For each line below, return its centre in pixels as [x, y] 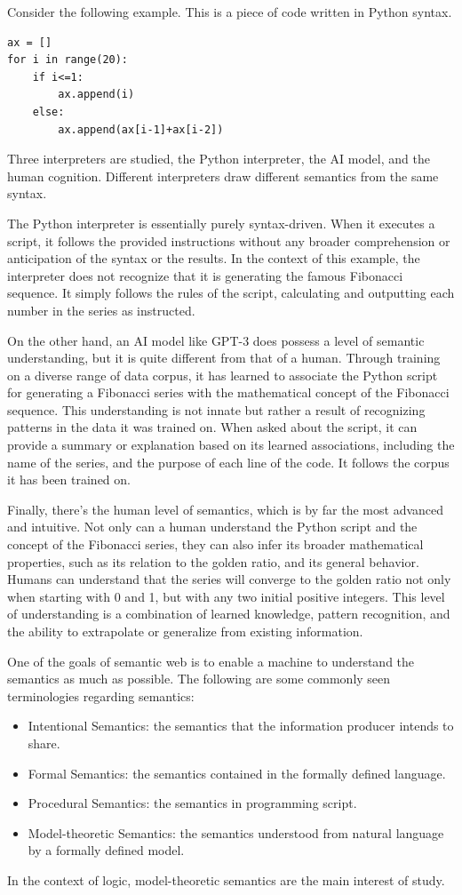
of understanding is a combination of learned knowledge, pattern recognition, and [229, 614]
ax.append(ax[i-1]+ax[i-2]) [141, 129]
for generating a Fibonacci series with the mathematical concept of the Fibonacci [228, 392]
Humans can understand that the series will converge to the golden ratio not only [229, 579]
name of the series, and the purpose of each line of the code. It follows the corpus [228, 462]
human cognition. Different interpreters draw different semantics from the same [223, 176]
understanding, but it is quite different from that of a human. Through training [224, 358]
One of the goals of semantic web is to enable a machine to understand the [211, 661]
